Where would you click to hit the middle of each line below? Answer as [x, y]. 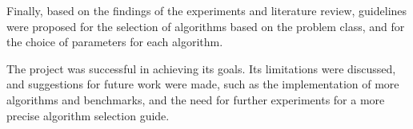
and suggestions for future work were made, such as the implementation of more [203, 84]
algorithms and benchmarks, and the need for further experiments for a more [196, 99]
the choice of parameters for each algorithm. [115, 42]
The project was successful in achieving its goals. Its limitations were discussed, [201, 68]
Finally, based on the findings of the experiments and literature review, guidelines [207, 10]
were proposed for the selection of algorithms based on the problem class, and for [206, 26]
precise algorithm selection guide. [88, 115]
